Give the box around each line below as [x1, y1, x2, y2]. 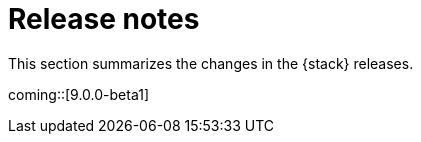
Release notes [8, 2, 200, 36]
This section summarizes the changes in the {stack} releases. [8, 54, 414, 72]
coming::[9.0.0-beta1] [8, 85, 149, 103]
